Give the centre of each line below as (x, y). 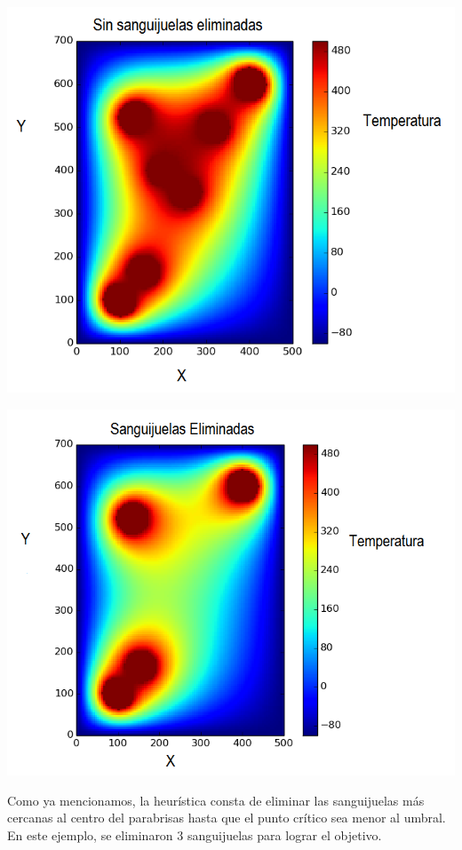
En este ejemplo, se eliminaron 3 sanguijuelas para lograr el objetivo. (195, 834)
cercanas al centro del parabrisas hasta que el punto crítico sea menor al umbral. (227, 818)
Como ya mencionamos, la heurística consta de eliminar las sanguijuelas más (216, 800)
